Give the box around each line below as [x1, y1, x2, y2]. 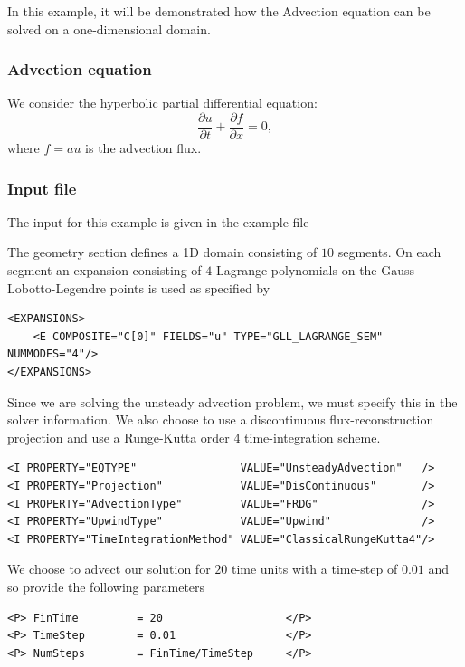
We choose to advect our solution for [7, 559, 211, 578]
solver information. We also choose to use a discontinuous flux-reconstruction [7, 410, 434, 429]
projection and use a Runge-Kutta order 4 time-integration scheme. [7, 427, 381, 446]
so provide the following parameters [7, 576, 205, 596]
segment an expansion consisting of [7, 261, 202, 280]
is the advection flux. [85, 138, 202, 157]
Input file [7, 176, 77, 199]
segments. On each [337, 243, 441, 262]
